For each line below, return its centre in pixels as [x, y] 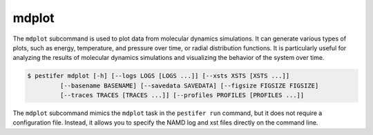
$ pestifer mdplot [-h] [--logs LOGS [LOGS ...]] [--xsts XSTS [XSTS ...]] [159, 76]
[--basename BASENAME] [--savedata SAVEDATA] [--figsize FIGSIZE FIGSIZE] [189, 85]
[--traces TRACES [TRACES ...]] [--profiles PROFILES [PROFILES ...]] [182, 95]
